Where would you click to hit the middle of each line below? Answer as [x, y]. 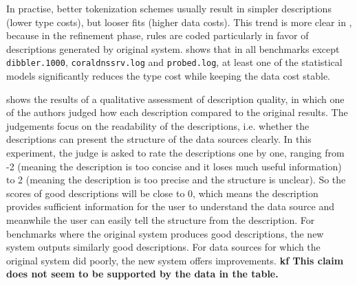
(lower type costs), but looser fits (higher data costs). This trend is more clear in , [179, 22]
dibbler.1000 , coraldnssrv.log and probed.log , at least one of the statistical [174, 62]
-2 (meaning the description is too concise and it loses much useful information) [174, 166]
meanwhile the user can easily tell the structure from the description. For [161, 219]
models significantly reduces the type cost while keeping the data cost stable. [169, 76]
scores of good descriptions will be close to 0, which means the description [162, 193]
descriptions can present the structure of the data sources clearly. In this [159, 139]
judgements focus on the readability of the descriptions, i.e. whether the [158, 125]
